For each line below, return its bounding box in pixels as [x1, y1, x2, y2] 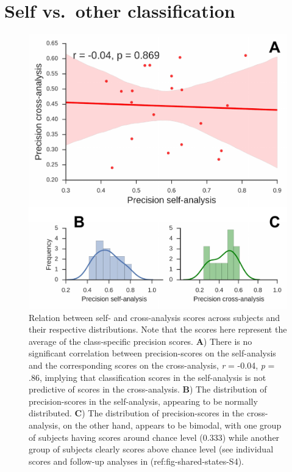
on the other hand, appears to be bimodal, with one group [63, 419, 282, 432]
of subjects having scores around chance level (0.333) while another [29, 430, 280, 443]
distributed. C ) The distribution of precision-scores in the [29, 407, 244, 419]
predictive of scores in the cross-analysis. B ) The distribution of [29, 383, 267, 396]
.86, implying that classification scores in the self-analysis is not [29, 371, 266, 383]
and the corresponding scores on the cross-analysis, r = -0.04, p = [29, 359, 275, 372]
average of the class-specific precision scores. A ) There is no [29, 334, 252, 347]
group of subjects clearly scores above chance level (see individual [29, 443, 274, 455]
